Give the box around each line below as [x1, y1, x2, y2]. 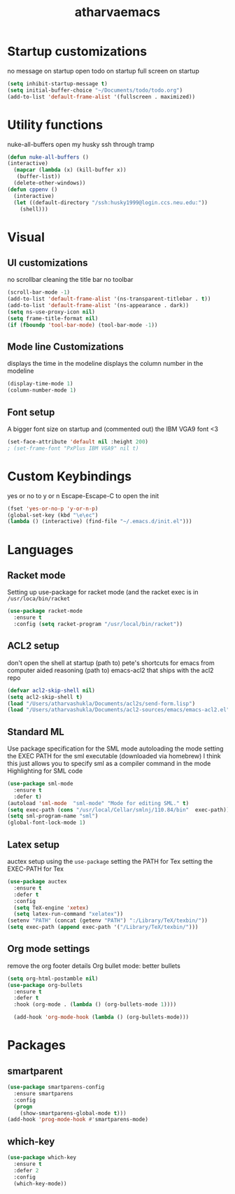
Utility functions [7, 117, 104, 133]
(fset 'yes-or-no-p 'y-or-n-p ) [7, 505, 99, 512]
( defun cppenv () [7, 186, 58, 193]
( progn [13, 1103, 33, 1110]
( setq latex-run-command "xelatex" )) [13, 911, 124, 918]
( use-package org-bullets [7, 981, 83, 988]
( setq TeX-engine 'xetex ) [13, 904, 90, 911]
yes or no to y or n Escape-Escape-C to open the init [7, 491, 159, 500]
